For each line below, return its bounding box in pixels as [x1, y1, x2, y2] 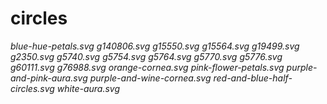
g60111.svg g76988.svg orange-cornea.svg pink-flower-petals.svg [10, 61, 285, 73]
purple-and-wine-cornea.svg [89, 72, 212, 84]
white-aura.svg [56, 82, 121, 94]
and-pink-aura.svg [10, 72, 88, 84]
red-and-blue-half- [213, 72, 293, 84]
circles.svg [10, 82, 55, 94]
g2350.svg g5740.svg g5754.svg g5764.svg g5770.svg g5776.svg [10, 50, 283, 62]
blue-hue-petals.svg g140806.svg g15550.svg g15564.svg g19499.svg [10, 40, 300, 52]
